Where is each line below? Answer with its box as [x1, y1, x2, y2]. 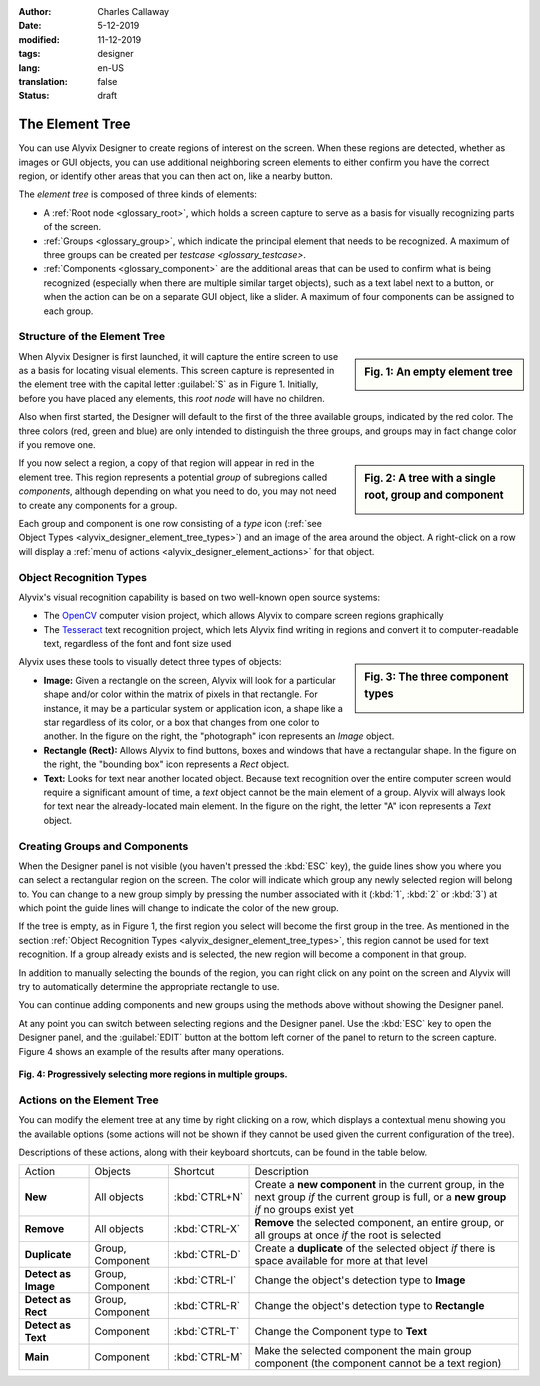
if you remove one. [18, 439, 96, 451]
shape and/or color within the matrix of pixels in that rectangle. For [43, 688, 319, 700]
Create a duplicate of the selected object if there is [254, 1241, 496, 1255]
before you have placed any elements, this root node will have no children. [18, 392, 325, 404]
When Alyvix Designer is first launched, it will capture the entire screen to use [18, 350, 339, 362]
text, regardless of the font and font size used [43, 638, 232, 650]
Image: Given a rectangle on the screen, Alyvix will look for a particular [43, 674, 337, 686]
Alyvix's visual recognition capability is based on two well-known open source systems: [18, 591, 381, 603]
